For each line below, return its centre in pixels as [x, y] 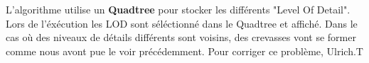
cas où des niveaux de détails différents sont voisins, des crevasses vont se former [181, 37]
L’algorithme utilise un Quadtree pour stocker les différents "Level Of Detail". [178, 9]
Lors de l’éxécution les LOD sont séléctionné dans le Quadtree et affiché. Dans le [182, 23]
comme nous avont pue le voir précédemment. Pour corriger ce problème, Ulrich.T [184, 51]
